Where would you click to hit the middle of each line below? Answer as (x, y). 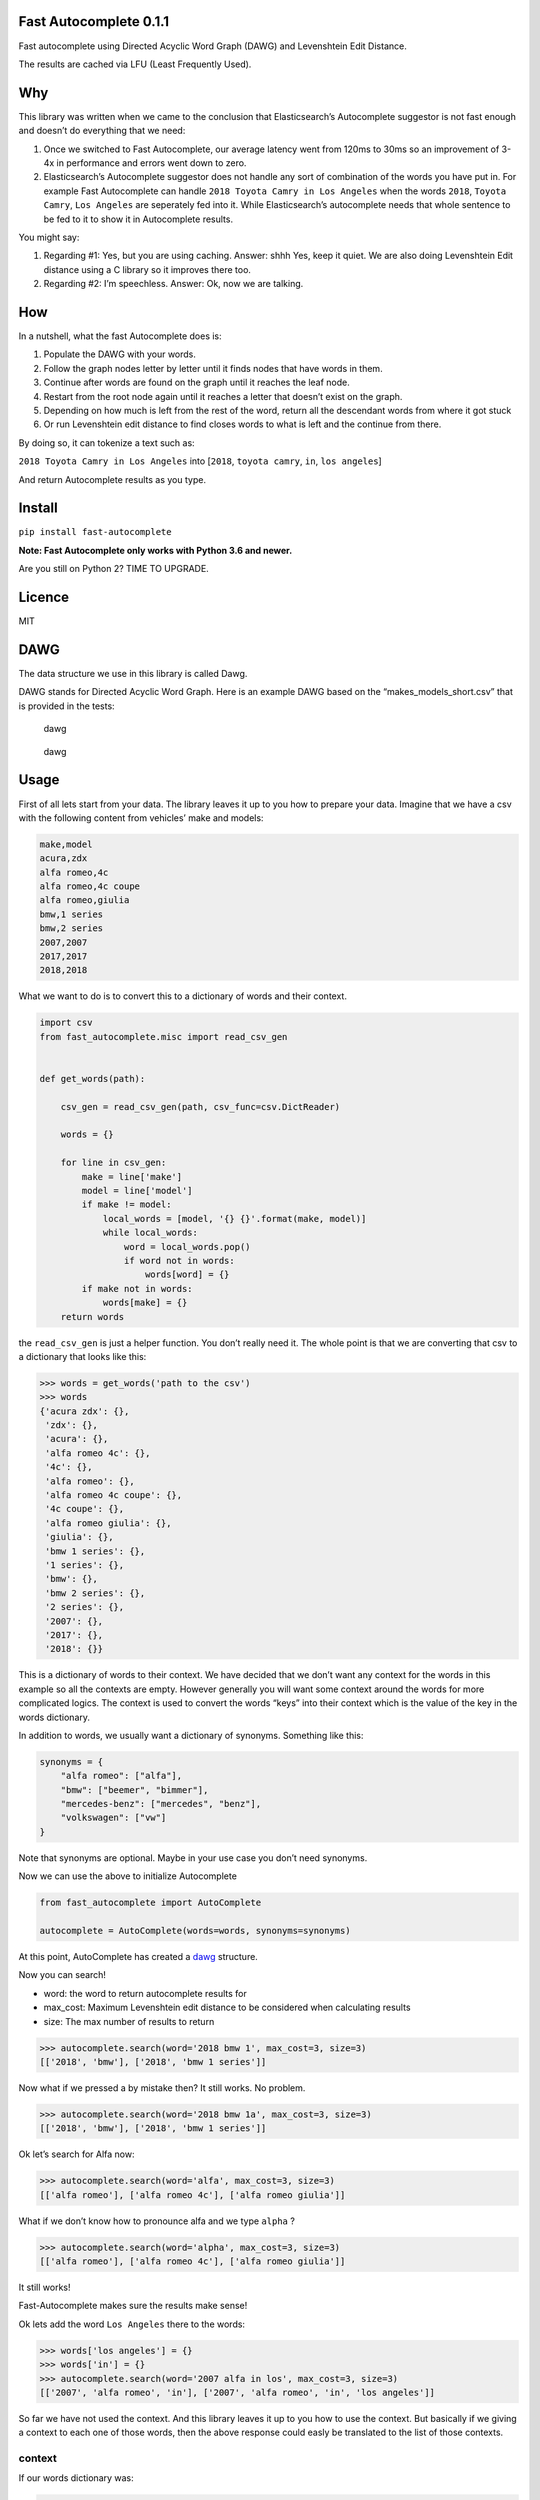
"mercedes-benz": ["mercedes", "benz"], (161, 1804)
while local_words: (150, 1233)
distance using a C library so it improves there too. (147, 269)
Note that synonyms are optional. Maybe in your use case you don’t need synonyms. (193, 1857)
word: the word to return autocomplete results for (145, 1993)
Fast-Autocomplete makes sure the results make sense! (133, 2306)
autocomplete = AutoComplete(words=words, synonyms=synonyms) (195, 1930)
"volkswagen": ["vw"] (113, 1818)
